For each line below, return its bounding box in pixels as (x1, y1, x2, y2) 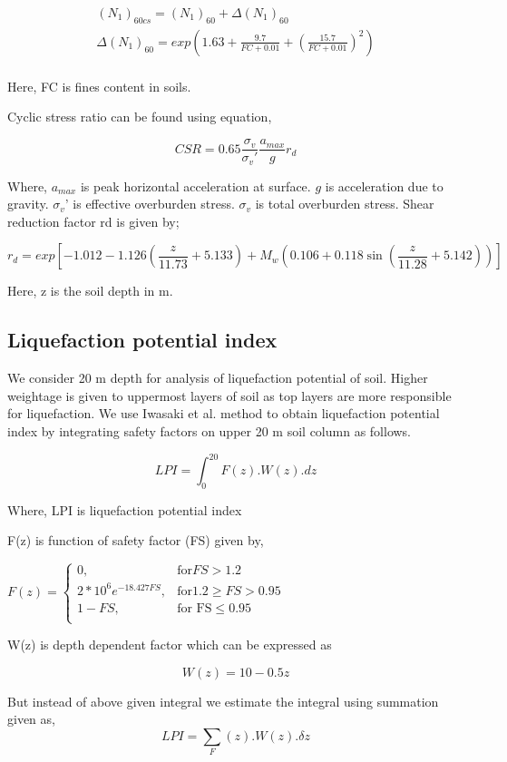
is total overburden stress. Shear (255, 194, 434, 213)
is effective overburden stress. (73, 194, 235, 213)
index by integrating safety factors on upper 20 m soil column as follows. (7, 421, 412, 440)
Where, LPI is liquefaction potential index (7, 500, 242, 519)
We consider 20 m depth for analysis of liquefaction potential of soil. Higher (7, 368, 428, 387)
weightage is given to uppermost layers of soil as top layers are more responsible (7, 386, 452, 405)
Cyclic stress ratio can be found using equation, (7, 107, 272, 126)
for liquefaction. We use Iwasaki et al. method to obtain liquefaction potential (7, 404, 440, 423)
